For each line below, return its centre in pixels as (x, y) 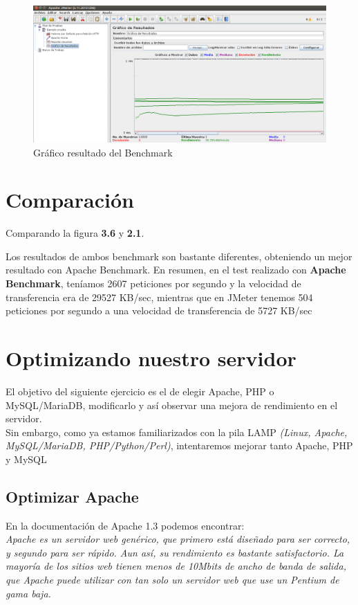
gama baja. (28, 593)
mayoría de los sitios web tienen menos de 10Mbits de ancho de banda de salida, (176, 566)
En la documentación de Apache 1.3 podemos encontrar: (125, 525)
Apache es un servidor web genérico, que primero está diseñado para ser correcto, (178, 539)
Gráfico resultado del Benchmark (103, 152)
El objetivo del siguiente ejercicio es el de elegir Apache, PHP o (140, 391)
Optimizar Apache (72, 496)
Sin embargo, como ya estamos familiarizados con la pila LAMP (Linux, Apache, (177, 432)
